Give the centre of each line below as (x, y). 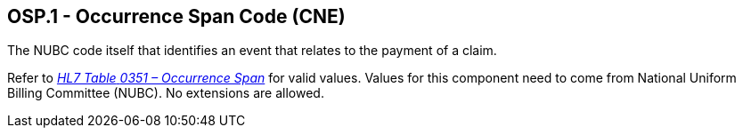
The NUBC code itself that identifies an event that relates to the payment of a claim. (252, 51)
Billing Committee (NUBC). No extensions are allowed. (166, 93)
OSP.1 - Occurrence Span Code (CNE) (176, 16)
